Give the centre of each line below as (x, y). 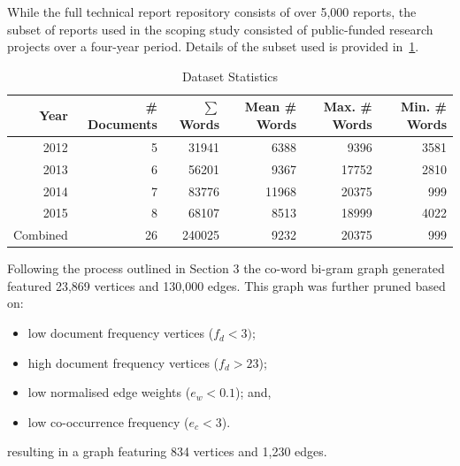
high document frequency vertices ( (123, 362)
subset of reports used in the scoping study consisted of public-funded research (220, 29)
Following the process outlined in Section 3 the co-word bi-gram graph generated (226, 268)
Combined (41, 235)
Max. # (348, 107)
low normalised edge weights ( (109, 392)
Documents (123, 123)
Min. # (424, 107)
